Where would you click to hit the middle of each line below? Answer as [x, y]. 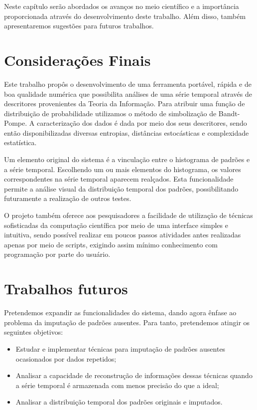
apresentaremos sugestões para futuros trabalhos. [79, 26]
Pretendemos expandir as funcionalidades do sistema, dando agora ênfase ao [120, 312]
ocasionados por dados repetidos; [66, 358]
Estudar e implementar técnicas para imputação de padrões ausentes [121, 348]
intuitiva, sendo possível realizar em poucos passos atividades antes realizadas [123, 235]
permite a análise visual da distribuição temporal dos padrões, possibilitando [121, 188]
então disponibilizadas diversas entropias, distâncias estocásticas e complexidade [127, 132]
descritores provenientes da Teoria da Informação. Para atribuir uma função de [125, 103]
